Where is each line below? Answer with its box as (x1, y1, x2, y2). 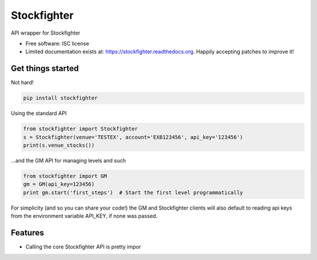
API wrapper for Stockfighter (11, 29, 80, 36)
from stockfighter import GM (23, 173, 107, 179)
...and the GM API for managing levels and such (11, 157, 126, 164)
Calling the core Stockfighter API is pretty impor (25, 244, 141, 250)
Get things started (11, 63, 79, 73)
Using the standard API (11, 110, 67, 117)
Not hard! (11, 79, 34, 86)
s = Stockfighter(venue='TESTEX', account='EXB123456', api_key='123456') (23, 134, 244, 140)
